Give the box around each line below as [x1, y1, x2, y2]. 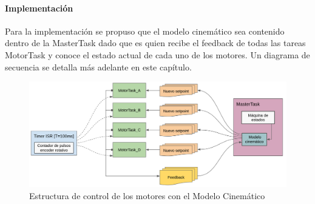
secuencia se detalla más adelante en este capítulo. [5, 60, 192, 73]
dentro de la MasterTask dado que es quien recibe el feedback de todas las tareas [5, 36, 306, 49]
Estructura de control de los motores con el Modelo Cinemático [29, 189, 265, 202]
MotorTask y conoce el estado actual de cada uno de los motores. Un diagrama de [5, 48, 310, 61]
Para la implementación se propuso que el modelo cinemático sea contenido [5, 24, 285, 37]
